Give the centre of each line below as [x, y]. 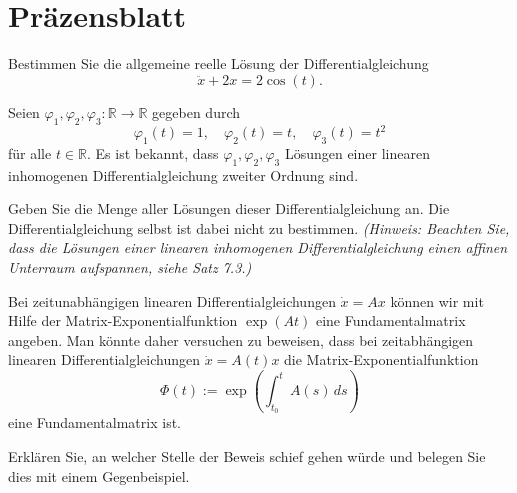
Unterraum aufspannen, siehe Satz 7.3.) [130, 266]
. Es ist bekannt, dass [153, 152]
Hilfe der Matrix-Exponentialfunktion [123, 320]
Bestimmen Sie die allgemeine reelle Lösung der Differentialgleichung [218, 63]
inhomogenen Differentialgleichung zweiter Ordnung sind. [183, 174]
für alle [30, 152]
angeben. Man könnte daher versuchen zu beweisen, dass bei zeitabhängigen [241, 339]
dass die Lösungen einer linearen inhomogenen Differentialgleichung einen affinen [258, 247]
